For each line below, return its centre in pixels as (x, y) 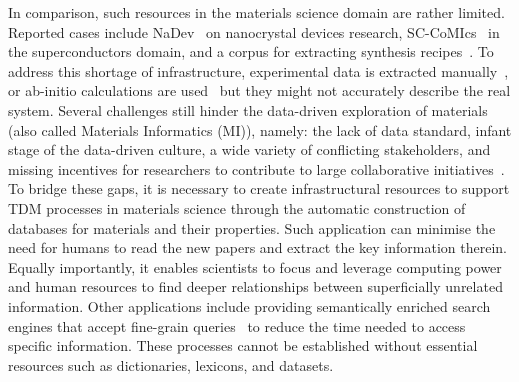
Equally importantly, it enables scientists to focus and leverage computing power (255, 266)
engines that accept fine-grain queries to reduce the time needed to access (237, 325)
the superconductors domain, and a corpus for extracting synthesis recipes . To (251, 51)
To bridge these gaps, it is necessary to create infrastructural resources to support (259, 188)
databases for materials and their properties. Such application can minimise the (252, 227)
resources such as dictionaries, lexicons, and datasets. (171, 364)
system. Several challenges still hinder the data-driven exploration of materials (248, 109)
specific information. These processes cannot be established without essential (243, 345)
